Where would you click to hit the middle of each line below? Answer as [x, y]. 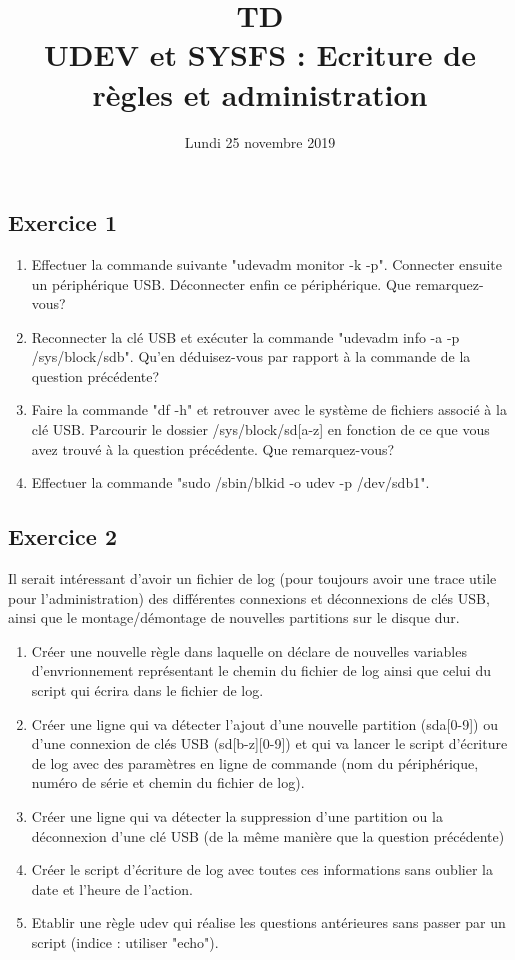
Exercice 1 [62, 222]
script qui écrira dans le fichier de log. [147, 690]
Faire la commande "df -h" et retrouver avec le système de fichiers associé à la [269, 409]
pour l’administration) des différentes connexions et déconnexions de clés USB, [249, 597]
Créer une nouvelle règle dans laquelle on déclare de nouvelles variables [249, 650]
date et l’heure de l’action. [112, 888]
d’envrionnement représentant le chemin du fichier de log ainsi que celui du [261, 670]
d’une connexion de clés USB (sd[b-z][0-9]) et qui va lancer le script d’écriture [269, 743]
